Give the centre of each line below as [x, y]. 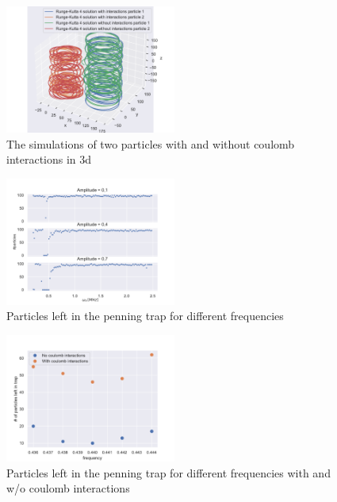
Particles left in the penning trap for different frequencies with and [168, 472]
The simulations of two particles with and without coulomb [151, 143]
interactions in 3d [49, 159]
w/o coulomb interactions [68, 488]
